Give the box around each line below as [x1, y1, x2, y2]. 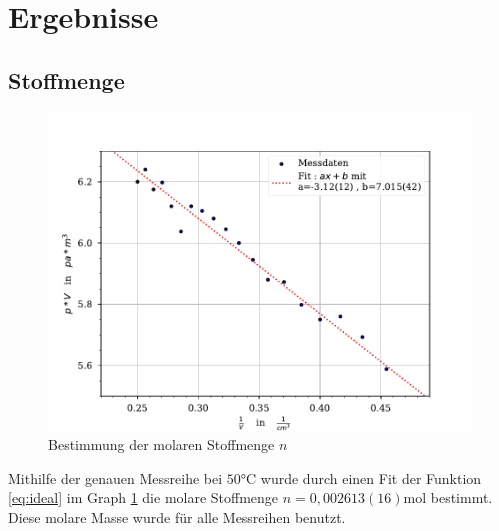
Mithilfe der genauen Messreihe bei [8, 467, 223, 488]
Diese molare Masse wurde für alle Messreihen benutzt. [8, 506, 346, 527]
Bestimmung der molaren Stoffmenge [48, 434, 275, 455]
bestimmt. [430, 487, 493, 508]
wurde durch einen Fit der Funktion [260, 467, 482, 488]
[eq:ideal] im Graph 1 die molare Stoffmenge [8, 487, 279, 508]
